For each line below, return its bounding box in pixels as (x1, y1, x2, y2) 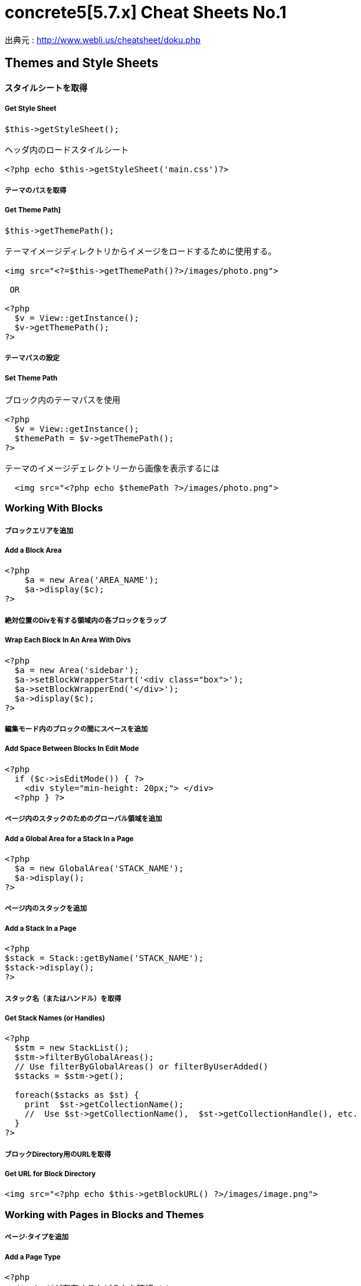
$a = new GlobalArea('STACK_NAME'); (14, 863, 184, 873)
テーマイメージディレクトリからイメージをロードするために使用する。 (5, 246, 277, 256)
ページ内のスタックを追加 (5, 904, 87, 913)
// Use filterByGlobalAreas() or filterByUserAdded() (14, 1062, 268, 1072)
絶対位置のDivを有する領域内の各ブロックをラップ (5, 616, 166, 625)
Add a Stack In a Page (5, 924, 77, 933)
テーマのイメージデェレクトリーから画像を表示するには (5, 463, 219, 473)
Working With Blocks (5, 502, 103, 514)
